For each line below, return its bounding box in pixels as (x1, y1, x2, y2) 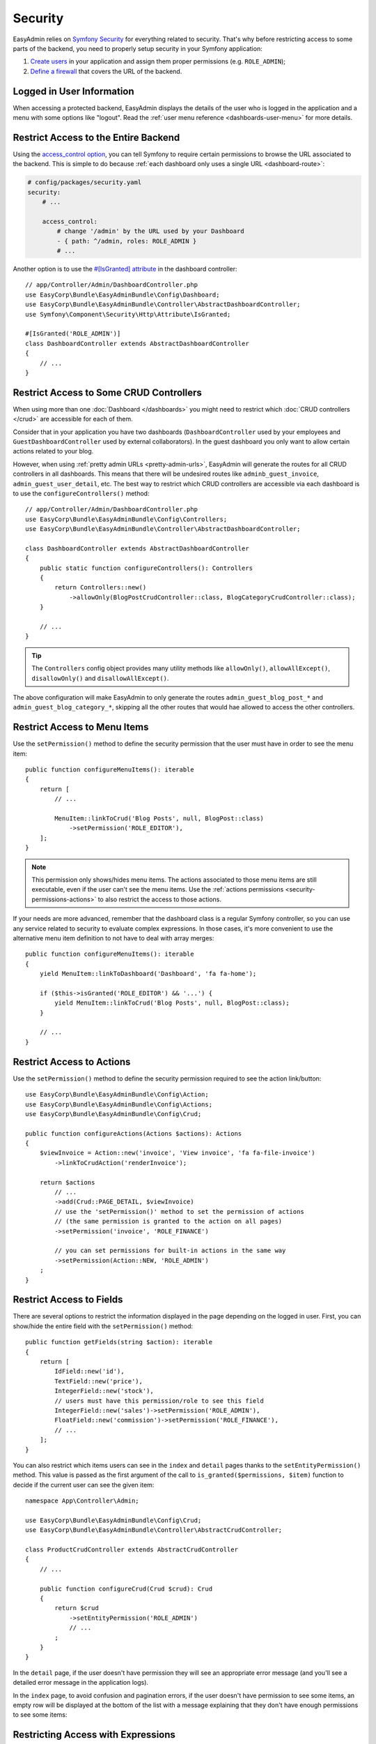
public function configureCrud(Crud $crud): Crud (39, 1584, 212, 1593)
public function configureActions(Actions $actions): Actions (25, 1129, 242, 1137)
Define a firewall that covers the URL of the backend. (30, 67, 182, 75)
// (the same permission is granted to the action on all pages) (54, 1217, 283, 1226)
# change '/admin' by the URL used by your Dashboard (56, 227, 244, 235)
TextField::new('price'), (54, 1377, 143, 1385)
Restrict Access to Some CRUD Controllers (13, 386, 202, 398)
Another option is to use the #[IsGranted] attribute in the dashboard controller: (13, 265, 237, 273)
